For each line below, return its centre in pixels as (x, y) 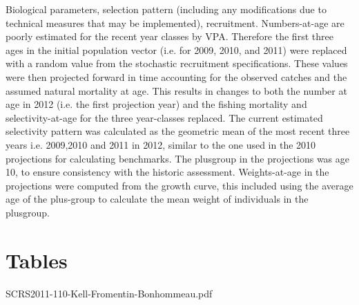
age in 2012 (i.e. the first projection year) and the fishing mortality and (156, 104)
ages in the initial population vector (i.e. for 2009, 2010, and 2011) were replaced (176, 49)
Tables (37, 260)
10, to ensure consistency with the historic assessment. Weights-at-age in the (167, 172)
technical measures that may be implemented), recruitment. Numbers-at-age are (175, 22)
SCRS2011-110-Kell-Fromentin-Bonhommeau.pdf (109, 293)
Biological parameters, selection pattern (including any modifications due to (166, 9)
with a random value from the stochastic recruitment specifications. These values (177, 63)
